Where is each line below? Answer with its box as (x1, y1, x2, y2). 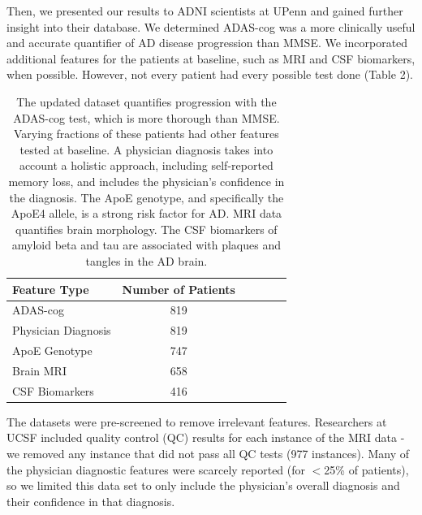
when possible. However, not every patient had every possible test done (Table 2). (6, 66, 413, 83)
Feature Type (12, 280, 89, 297)
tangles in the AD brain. (85, 252, 208, 269)
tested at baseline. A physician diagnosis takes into (19, 141, 273, 158)
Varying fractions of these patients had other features (14, 125, 279, 142)
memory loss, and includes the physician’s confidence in (8, 172, 285, 189)
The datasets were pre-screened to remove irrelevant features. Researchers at (6, 413, 387, 430)
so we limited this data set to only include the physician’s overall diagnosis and (6, 477, 400, 494)
